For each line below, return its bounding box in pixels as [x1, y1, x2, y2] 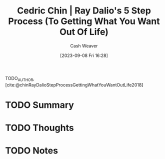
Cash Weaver [70, 42, 98, 48]
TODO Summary [5, 99, 74, 110]
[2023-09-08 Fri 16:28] [59, 52, 108, 58]
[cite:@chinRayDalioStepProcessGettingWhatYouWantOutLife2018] [5, 81, 143, 87]
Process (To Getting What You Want [8, 15, 160, 27]
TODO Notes [5, 145, 58, 156]
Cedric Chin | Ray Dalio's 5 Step [16, 5, 151, 16]
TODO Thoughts [5, 122, 74, 133]
